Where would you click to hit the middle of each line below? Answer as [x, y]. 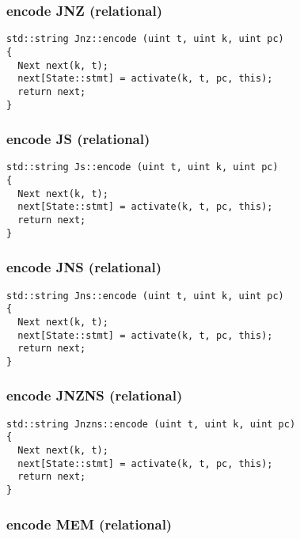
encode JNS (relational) [84, 267]
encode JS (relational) [78, 139]
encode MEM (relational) [89, 524]
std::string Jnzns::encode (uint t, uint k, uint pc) [151, 424]
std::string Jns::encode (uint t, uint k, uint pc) [145, 296]
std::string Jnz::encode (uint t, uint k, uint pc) [145, 39]
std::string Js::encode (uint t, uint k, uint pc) [142, 167]
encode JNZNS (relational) [95, 395]
